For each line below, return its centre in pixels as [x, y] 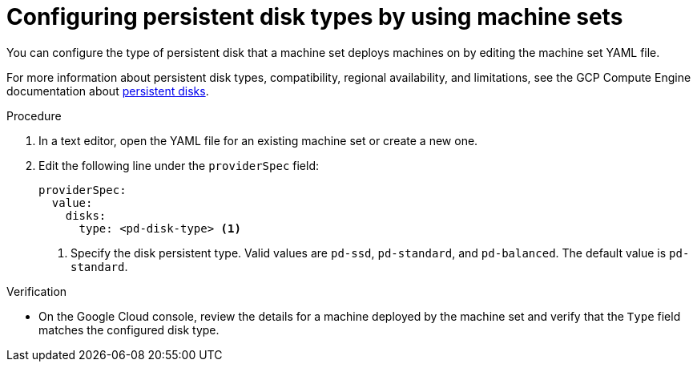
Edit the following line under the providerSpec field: [179, 165]
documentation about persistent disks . [108, 91]
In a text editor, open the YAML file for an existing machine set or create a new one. [258, 140]
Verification [37, 291]
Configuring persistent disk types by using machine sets [315, 17]
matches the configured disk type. [129, 330]
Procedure [34, 115]
